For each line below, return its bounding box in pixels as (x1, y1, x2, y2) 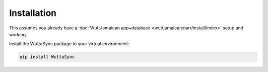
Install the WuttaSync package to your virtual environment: (9, 41, 130, 47)
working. (9, 31, 27, 37)
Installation (9, 7, 57, 18)
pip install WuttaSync (19, 54, 75, 60)
